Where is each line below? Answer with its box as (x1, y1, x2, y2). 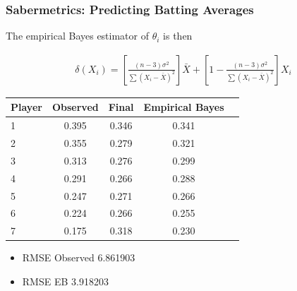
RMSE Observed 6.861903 (22, 250, 135, 265)
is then (163, 28, 193, 43)
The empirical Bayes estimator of (6, 28, 149, 43)
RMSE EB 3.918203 (22, 273, 109, 288)
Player (11, 100, 42, 114)
